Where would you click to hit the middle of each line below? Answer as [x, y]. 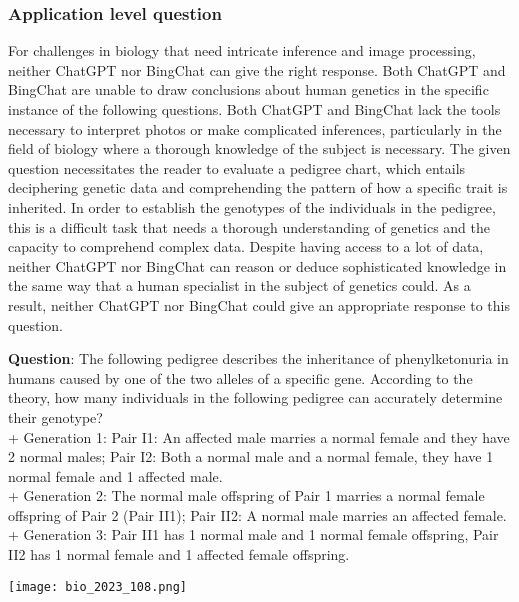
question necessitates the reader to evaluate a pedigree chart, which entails [237, 167]
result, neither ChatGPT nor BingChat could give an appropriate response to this [259, 304]
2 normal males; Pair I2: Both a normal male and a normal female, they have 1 [251, 456]
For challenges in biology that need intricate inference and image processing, [242, 50]
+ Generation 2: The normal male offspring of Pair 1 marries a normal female [246, 495]
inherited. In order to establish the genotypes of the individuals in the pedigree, [252, 206]
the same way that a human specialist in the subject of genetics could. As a [239, 285]
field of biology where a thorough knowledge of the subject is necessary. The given [259, 148]
